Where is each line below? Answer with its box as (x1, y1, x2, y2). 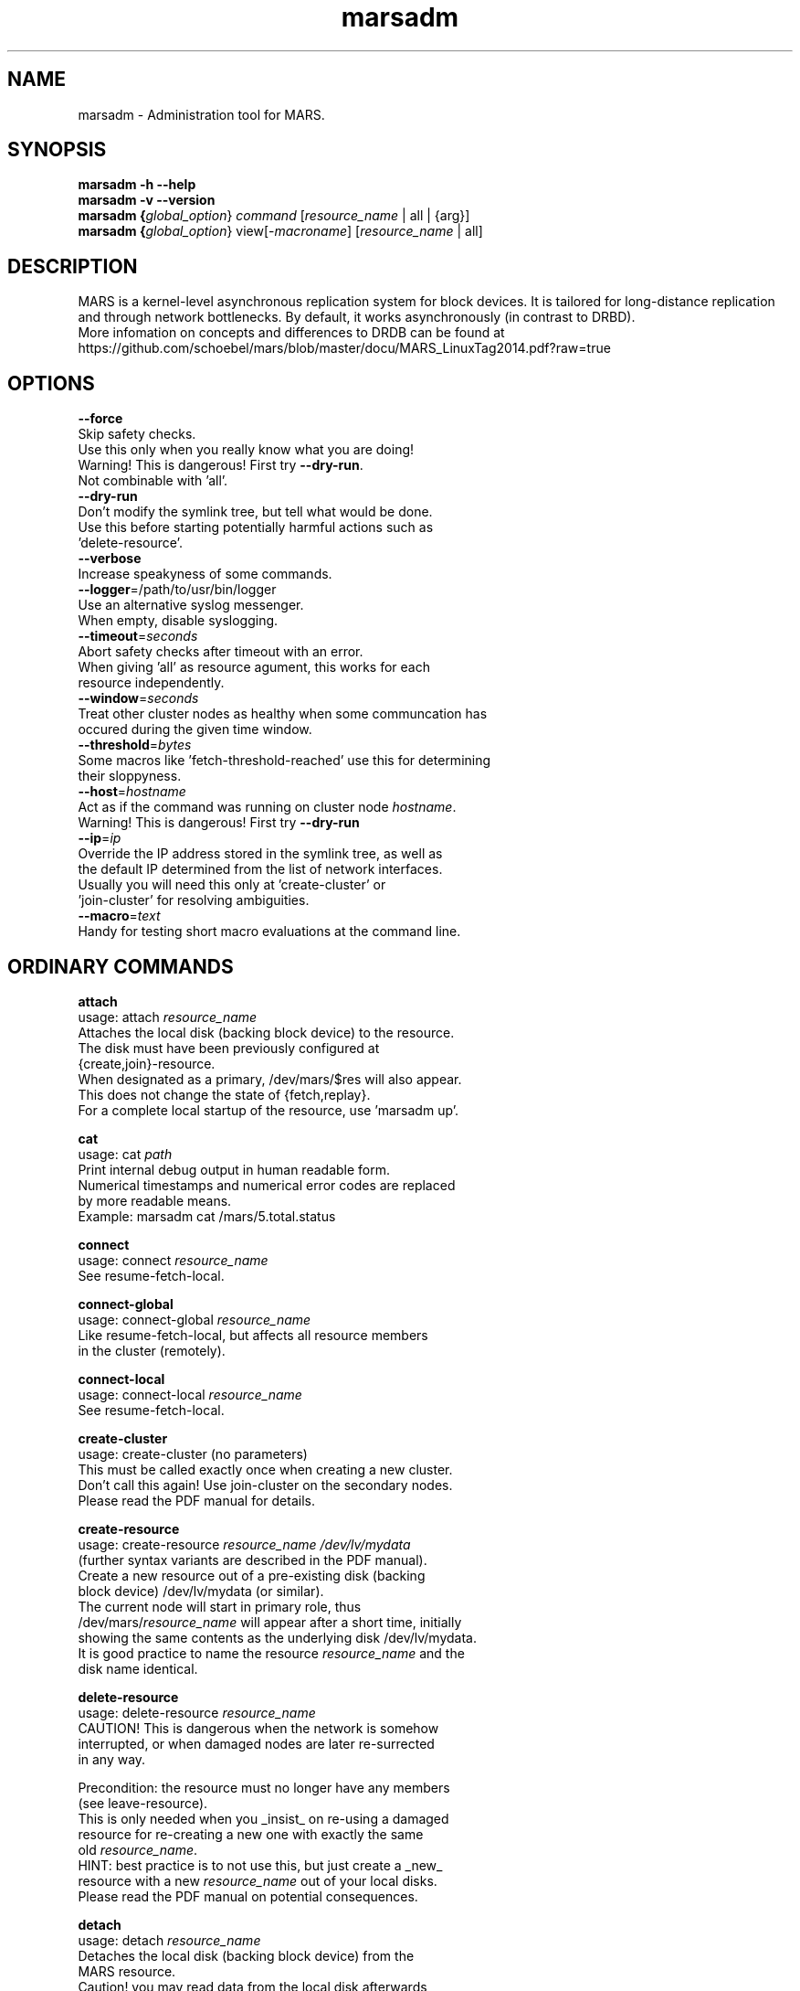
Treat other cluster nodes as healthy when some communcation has (78, 706, 488, 722)
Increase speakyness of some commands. (78, 566, 332, 582)
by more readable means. (78, 1192, 232, 1208)
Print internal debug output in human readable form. (78, 1161, 391, 1177)
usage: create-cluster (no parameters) (78, 1445, 308, 1462)
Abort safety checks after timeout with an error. (78, 644, 363, 660)
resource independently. (78, 675, 225, 691)
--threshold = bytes (78, 737, 192, 753)
